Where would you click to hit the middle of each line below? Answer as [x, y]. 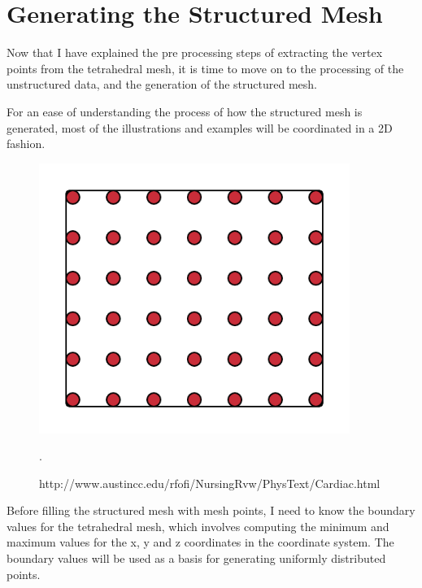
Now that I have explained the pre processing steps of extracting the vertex [195, 52]
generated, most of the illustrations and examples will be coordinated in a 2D [200, 127]
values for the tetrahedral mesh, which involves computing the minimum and [198, 526]
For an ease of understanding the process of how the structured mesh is [185, 111]
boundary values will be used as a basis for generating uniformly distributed [196, 558]
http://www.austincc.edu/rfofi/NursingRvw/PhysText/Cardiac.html [210, 483]
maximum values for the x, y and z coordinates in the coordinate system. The [200, 542]
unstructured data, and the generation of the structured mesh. [162, 84]
